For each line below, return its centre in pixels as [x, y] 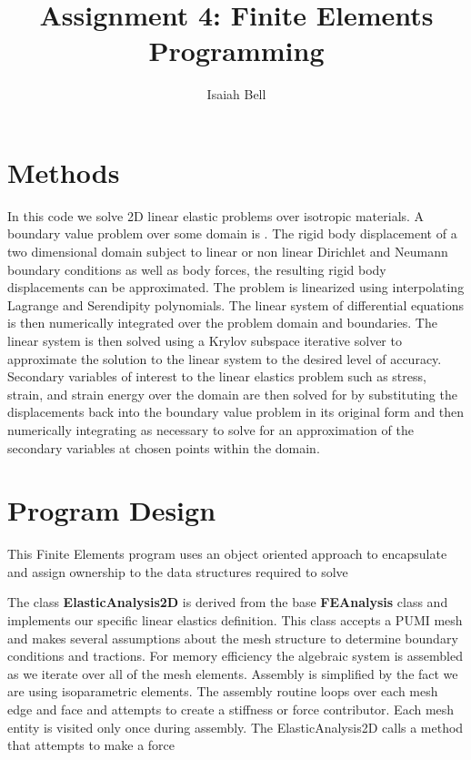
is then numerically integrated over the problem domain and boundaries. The [222, 323]
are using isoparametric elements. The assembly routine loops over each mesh [223, 691]
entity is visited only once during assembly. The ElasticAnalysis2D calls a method [235, 727]
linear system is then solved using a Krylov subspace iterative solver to [205, 340]
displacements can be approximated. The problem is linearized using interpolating [236, 287]
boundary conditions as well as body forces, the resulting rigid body [197, 269]
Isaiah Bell [236, 94]
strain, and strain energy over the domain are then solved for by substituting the [232, 394]
